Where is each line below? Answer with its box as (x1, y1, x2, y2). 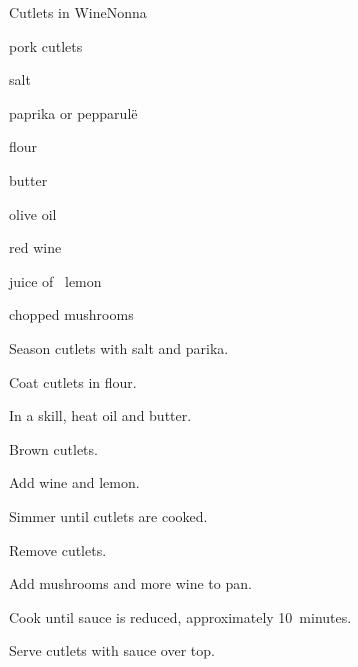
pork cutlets (9, 35, 83, 56)
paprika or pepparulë (9, 102, 138, 123)
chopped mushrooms (9, 304, 134, 325)
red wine (9, 237, 62, 258)
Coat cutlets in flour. (9, 371, 137, 392)
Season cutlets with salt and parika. (9, 337, 229, 358)
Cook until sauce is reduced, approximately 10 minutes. (9, 606, 352, 627)
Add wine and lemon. (9, 472, 140, 493)
